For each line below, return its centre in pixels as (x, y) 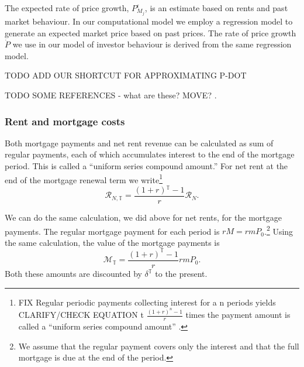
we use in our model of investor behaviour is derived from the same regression (152, 44)
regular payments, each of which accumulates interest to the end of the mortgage (150, 154)
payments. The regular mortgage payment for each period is (112, 231)
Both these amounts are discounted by (73, 274)
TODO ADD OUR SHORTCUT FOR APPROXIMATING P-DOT (126, 75)
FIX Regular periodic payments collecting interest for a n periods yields (147, 302)
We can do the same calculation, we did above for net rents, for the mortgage (143, 217)
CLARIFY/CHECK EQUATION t (81, 315)
